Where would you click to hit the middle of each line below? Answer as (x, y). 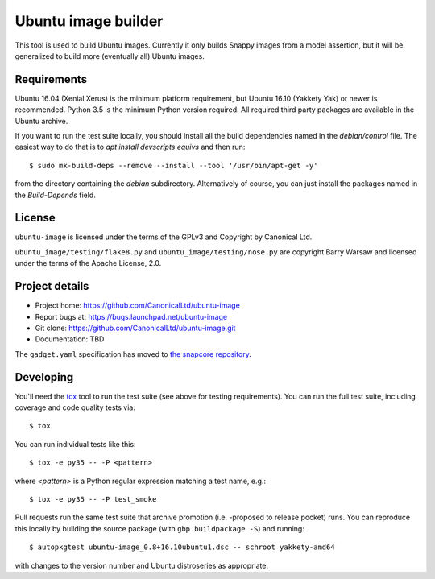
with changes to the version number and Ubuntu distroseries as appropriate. (142, 565)
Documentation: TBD (70, 339)
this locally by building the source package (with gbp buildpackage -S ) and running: (160, 528)
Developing (44, 377)
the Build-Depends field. (55, 195)
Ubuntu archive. (41, 121)
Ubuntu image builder (89, 21)
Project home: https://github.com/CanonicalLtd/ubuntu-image (138, 305)
